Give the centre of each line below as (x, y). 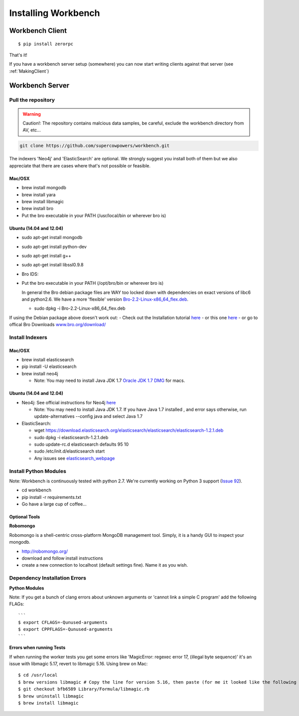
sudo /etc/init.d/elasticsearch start (70, 451)
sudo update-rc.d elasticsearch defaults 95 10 (81, 444)
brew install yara (39, 195)
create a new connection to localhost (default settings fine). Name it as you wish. (105, 565)
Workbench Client (38, 31)
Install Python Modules (38, 471)
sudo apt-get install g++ (47, 255)
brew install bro (38, 209)
